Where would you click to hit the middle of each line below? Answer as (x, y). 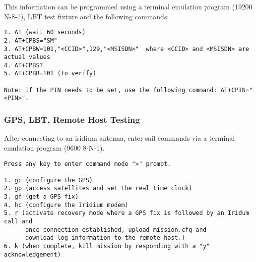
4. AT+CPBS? (24, 65)
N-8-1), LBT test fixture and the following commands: (87, 16)
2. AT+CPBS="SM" (31, 40)
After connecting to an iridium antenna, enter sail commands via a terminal (120, 138)
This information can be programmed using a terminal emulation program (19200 (128, 6)
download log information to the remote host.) (105, 238)
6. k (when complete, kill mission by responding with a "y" (107, 246)
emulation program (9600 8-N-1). (54, 147)
